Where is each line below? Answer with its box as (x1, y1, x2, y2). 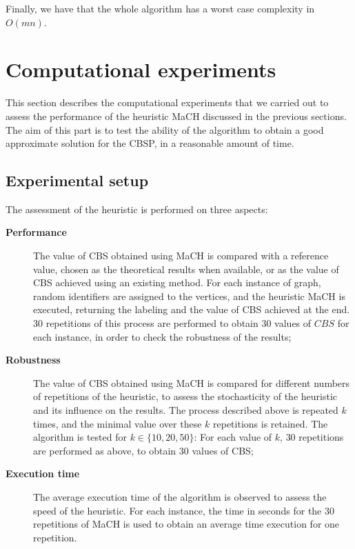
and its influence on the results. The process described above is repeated (33, 403, 338, 417)
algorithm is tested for (33, 430, 127, 444)
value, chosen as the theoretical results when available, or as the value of (33, 261, 339, 276)
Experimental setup (6, 170, 149, 191)
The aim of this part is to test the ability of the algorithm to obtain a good (6, 122, 324, 137)
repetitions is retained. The (213, 416, 328, 430)
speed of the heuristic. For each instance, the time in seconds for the (33, 503, 322, 517)
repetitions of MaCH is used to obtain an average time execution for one (33, 517, 340, 531)
